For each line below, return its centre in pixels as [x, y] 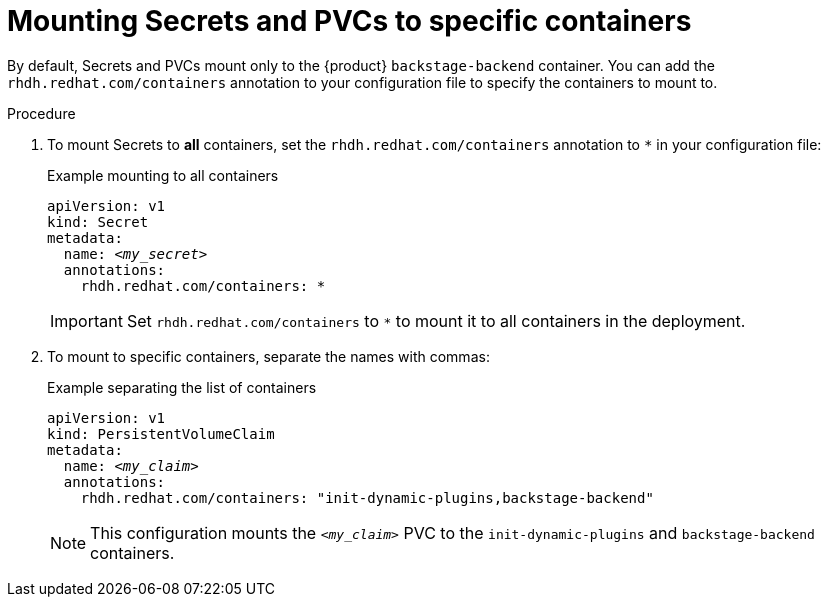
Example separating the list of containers [182, 387]
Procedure [41, 113]
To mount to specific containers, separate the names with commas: [268, 356]
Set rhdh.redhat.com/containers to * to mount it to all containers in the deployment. [436, 320]
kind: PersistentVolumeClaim [161, 433]
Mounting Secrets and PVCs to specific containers [349, 21]
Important [86, 320]
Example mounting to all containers [163, 175]
